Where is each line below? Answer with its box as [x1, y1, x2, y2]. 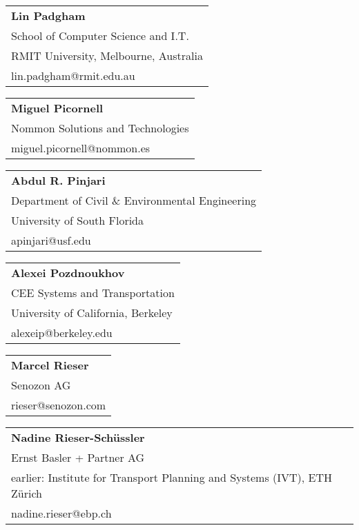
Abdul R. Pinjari [11, 172, 106, 188]
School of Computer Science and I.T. [11, 28, 189, 43]
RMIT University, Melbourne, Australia [11, 48, 203, 63]
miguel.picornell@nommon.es [11, 140, 151, 156]
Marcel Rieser [11, 357, 89, 373]
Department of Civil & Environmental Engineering [11, 192, 257, 208]
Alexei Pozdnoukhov [11, 265, 125, 281]
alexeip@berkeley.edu [11, 325, 113, 340]
